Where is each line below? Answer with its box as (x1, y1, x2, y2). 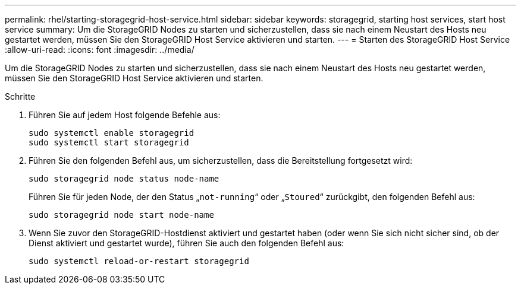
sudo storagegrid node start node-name (29, 210, 214, 220)
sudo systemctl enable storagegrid (29, 128, 194, 138)
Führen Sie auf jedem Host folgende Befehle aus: (29, 110, 221, 120)
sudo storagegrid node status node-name (29, 174, 219, 183)
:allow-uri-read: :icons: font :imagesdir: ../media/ (5, 45, 194, 55)
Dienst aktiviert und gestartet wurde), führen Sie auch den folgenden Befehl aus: (29, 238, 344, 248)
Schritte (5, 91, 36, 101)
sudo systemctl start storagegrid (29, 138, 189, 147)
